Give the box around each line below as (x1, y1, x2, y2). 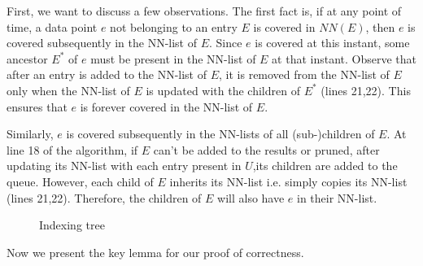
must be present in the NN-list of (90, 50, 256, 67)
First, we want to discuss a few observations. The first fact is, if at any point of (7, 2, 402, 19)
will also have (217, 189, 285, 206)
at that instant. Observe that (272, 50, 417, 67)
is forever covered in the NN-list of (80, 98, 253, 115)
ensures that (7, 98, 68, 115)
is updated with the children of (146, 81, 300, 98)
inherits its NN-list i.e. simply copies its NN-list (169, 172, 408, 190)
